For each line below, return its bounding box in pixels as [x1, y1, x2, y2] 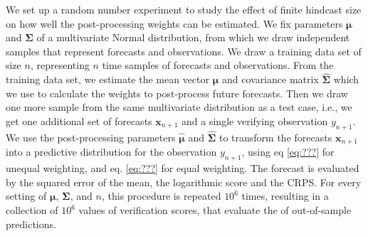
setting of [6, 188, 47, 203]
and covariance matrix [221, 72, 319, 87]
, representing [30, 58, 90, 73]
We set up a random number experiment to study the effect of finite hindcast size [6, 2, 362, 16]
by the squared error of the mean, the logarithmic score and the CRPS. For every [6, 174, 362, 189]
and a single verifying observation [182, 113, 328, 128]
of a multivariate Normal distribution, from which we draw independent [36, 30, 350, 45]
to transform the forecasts [219, 129, 332, 144]
